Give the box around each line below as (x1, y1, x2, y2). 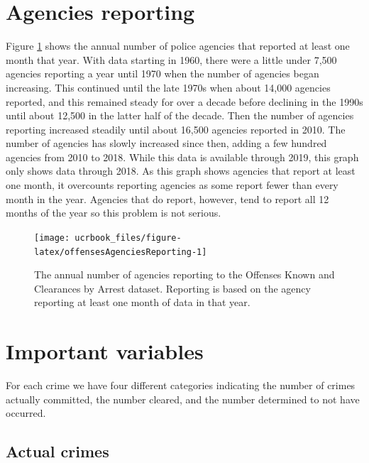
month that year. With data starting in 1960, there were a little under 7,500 (6, 52, 337, 67)
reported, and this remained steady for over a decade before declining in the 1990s (6, 94, 363, 109)
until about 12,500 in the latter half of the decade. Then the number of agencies (6, 108, 354, 123)
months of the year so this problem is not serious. (6, 205, 221, 220)
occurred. (6, 405, 46, 420)
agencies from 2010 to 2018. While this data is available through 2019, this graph (6, 149, 359, 164)
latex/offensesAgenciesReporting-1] (34, 246, 207, 257)
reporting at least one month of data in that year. (34, 295, 250, 310)
